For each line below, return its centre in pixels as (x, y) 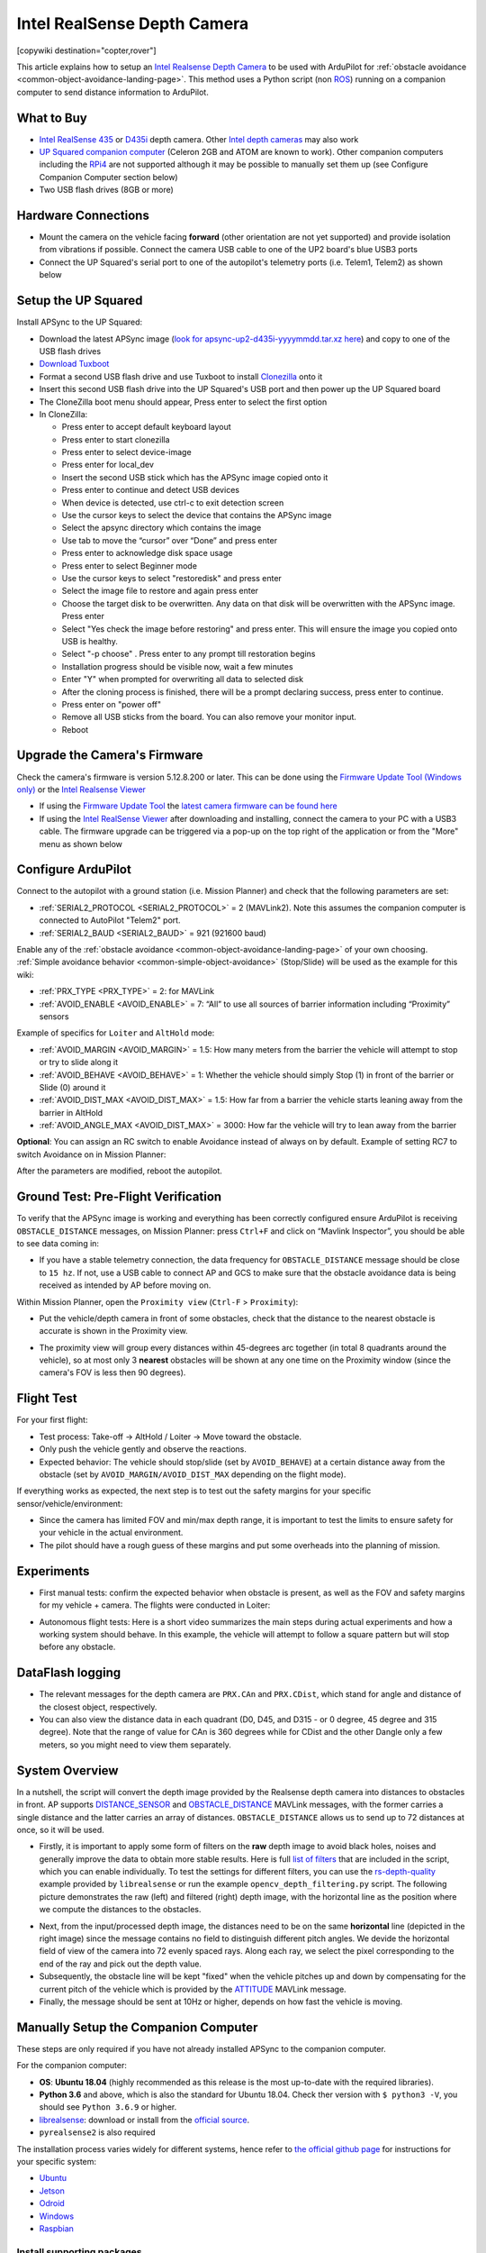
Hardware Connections (83, 215)
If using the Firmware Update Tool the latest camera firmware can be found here (188, 806)
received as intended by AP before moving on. (125, 1285)
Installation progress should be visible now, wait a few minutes (177, 666)
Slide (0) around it (72, 1087)
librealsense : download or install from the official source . (144, 2120)
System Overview (67, 1770)
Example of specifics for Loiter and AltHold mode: (116, 1033)
